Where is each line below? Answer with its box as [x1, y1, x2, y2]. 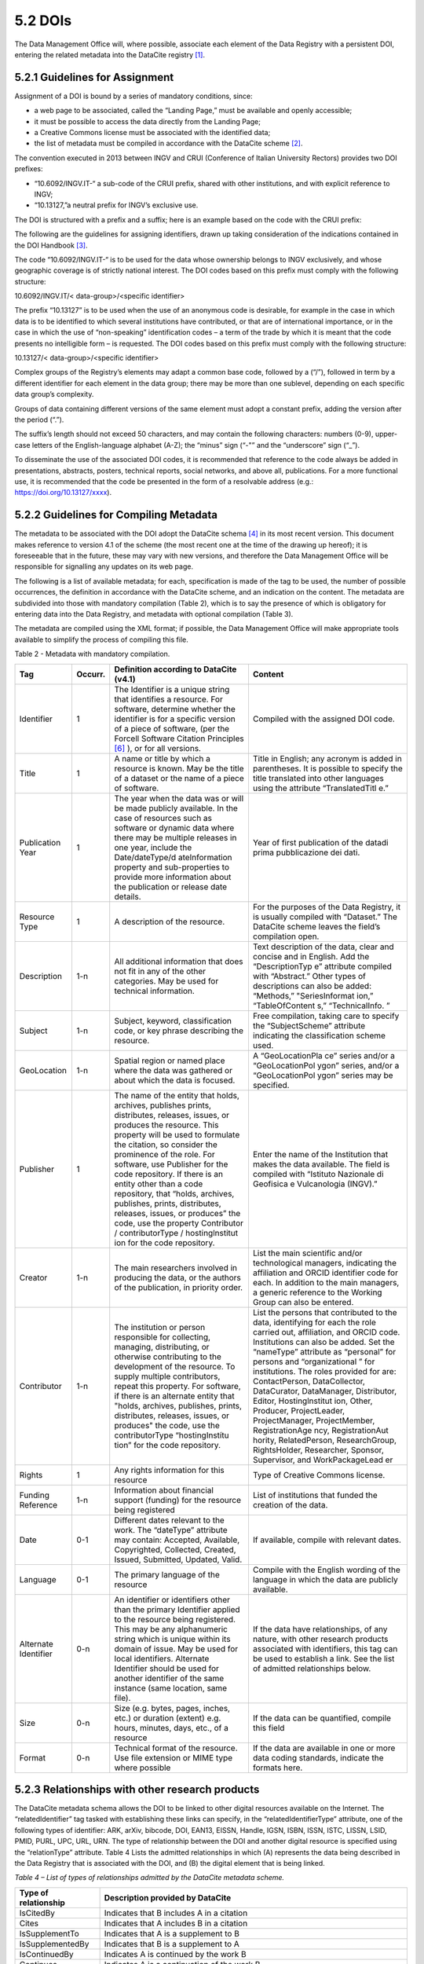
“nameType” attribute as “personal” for [252, 1346, 397, 1357]
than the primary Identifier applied [114, 1603, 240, 1614]
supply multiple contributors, [114, 1371, 221, 1382]
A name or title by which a [114, 753, 211, 764]
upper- [375, 429, 398, 439]
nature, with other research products [252, 1633, 389, 1644]
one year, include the [114, 841, 192, 852]
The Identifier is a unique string [114, 683, 230, 694]
